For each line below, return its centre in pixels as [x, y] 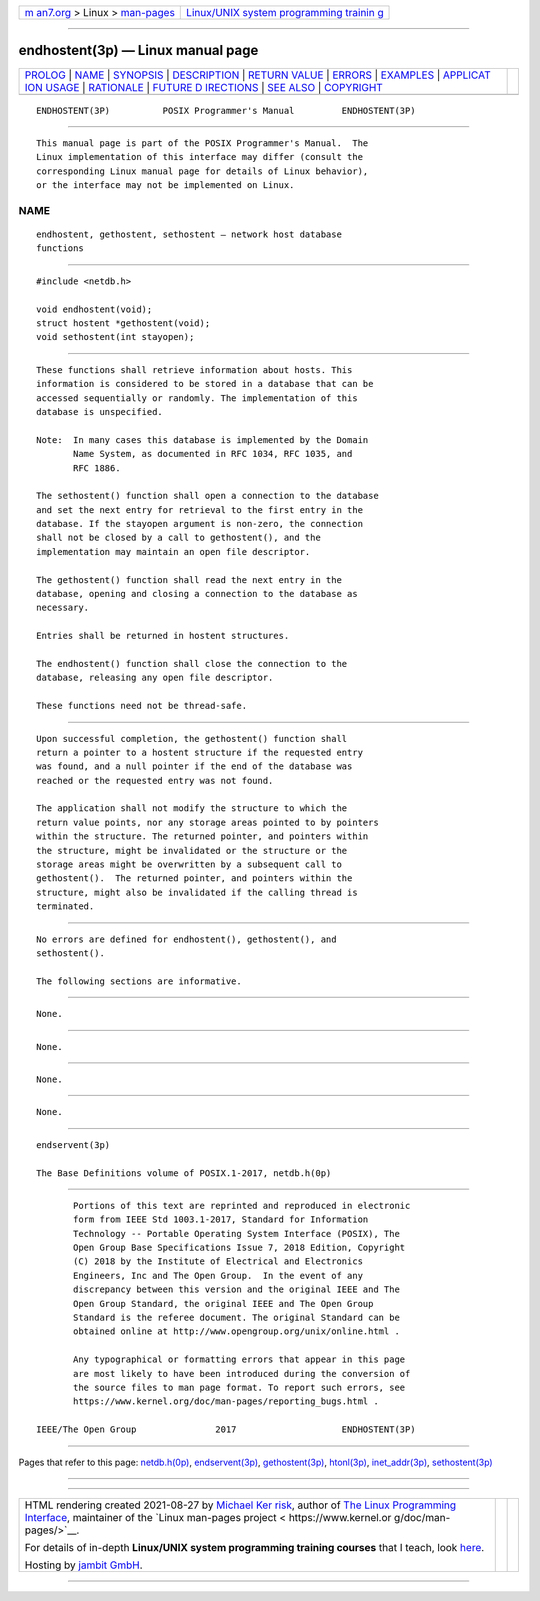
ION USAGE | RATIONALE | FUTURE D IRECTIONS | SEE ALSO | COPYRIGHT [204, 87]
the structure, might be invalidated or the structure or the [192, 850]
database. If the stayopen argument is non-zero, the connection [200, 524]
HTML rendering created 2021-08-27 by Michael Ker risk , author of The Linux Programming [240, 1505]
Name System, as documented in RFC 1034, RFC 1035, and [213, 454]
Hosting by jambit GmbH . [84, 1565]
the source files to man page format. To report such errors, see [239, 1387]
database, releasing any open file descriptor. [155, 678]
